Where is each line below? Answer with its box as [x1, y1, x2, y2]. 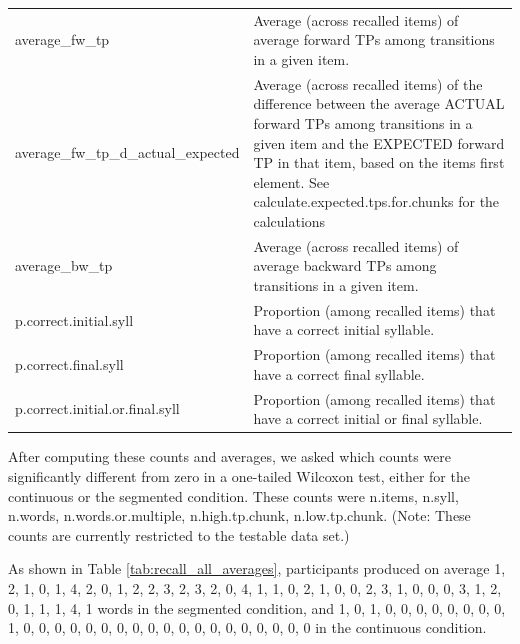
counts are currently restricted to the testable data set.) [8, 524, 350, 545]
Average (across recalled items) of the [253, 73, 483, 94]
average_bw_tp [15, 255, 113, 276]
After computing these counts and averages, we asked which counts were [8, 446, 451, 467]
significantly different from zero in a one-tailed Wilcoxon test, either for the [8, 465, 470, 486]
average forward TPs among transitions [253, 29, 495, 50]
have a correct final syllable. [253, 363, 425, 384]
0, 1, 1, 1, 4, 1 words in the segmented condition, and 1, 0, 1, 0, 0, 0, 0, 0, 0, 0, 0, [8, 597, 506, 618]
